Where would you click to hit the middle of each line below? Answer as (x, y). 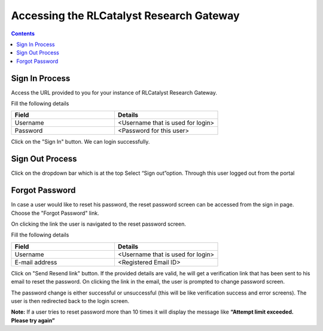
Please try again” (33, 320)
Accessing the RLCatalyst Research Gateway (125, 16)
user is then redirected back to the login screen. (70, 301)
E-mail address (36, 262)
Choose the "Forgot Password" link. (55, 213)
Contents (23, 34)
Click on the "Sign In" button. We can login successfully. (80, 142)
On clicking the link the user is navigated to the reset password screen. (99, 224)
